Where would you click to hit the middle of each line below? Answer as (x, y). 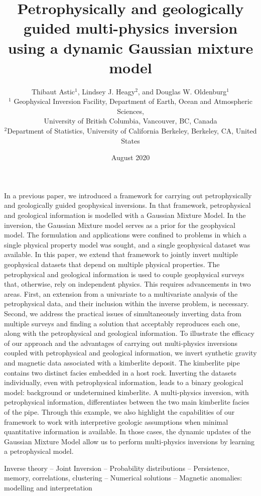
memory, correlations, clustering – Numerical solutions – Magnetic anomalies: (123, 478)
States (130, 140)
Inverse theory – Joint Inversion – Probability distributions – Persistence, (117, 468)
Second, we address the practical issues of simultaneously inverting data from (123, 313)
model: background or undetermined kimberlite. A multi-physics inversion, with (126, 392)
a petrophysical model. (39, 451)
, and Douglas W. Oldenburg (182, 91)
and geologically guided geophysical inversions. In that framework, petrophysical (127, 205)
